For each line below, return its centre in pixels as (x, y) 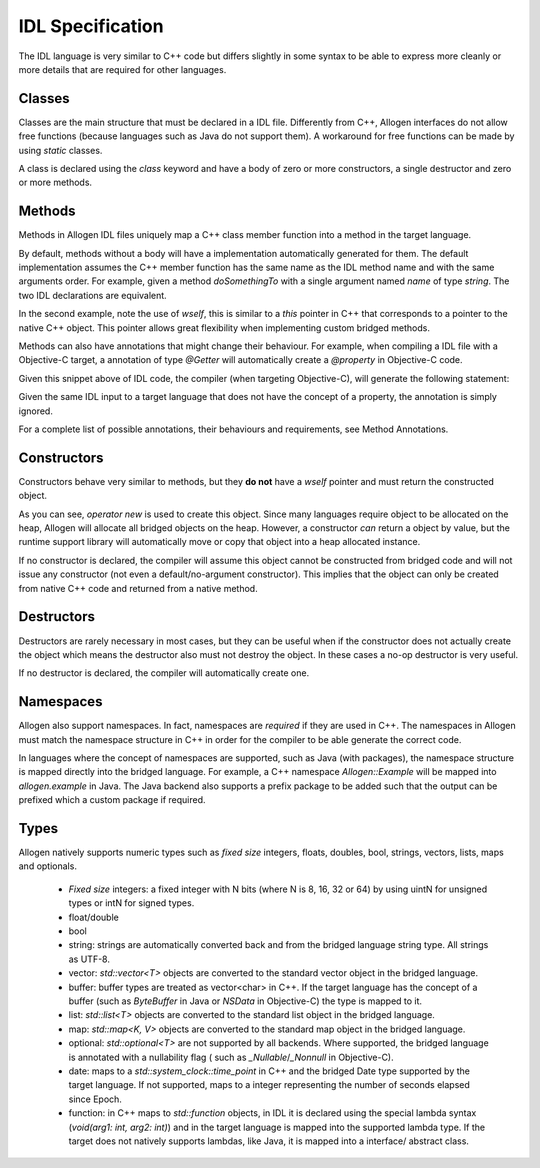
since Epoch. (95, 1099)
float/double (93, 917)
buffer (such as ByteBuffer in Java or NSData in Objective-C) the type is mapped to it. (245, 1001)
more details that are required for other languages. (122, 69)
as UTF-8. (89, 959)
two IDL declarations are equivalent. (92, 295)
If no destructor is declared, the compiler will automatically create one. (164, 673)
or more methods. (55, 182)
